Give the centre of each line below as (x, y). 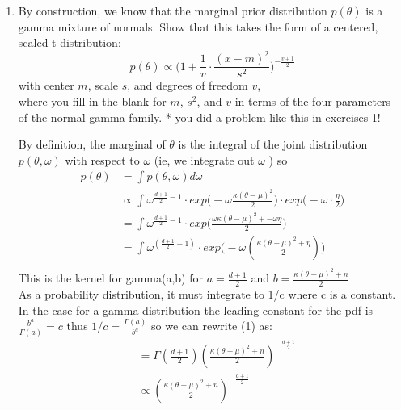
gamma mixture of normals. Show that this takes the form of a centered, (198, 26)
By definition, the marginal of (92, 144)
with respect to (102, 159)
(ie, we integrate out (204, 159)
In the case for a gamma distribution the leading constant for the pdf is (196, 310)
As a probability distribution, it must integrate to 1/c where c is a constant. (207, 293)
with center (46, 85)
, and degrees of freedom (188, 85)
